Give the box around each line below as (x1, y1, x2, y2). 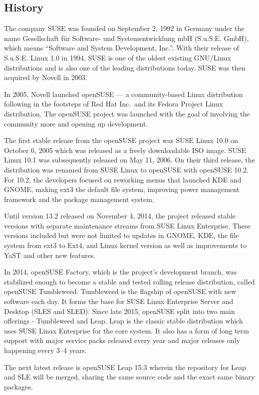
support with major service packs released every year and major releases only (4, 335, 240, 345)
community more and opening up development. (4, 118, 148, 128)
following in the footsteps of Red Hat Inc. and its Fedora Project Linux (4, 98, 223, 109)
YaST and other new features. (4, 249, 96, 260)
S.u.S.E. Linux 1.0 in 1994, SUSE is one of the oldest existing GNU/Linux (4, 52, 231, 62)
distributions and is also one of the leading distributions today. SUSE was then (4, 62, 246, 72)
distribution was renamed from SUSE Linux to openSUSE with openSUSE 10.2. (4, 164, 249, 174)
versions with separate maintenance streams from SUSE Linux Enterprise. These (4, 220, 251, 230)
